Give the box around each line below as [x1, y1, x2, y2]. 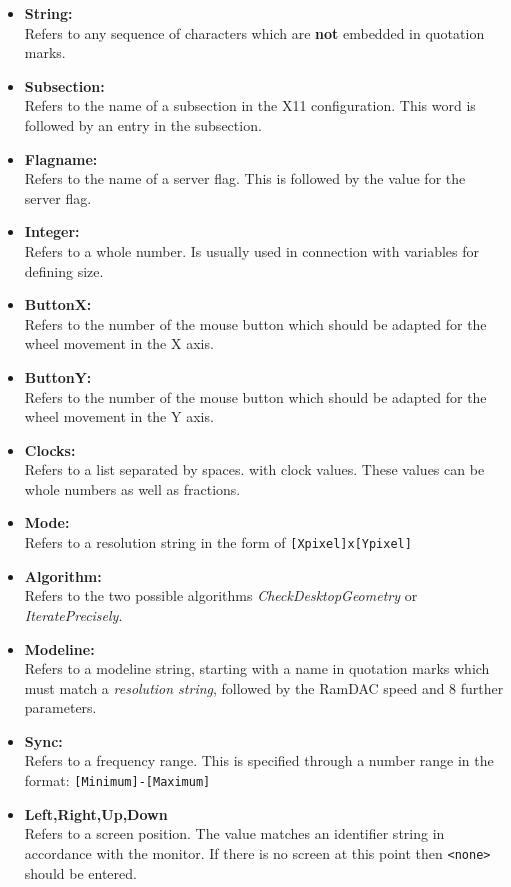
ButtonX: [24, 294, 92, 315]
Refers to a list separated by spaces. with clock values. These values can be [24, 459, 485, 480]
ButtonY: [24, 366, 92, 387]
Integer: [24, 221, 80, 242]
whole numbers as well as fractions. [24, 478, 241, 499]
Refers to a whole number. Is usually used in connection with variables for [24, 240, 479, 261]
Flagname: [24, 148, 98, 169]
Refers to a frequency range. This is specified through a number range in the [24, 750, 494, 771]
